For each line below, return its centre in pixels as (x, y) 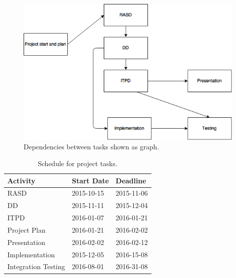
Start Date (90, 180)
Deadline (131, 180)
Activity (21, 180)
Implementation (31, 254)
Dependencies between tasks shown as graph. (91, 147)
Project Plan (27, 229)
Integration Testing (36, 266)
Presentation (26, 242)
